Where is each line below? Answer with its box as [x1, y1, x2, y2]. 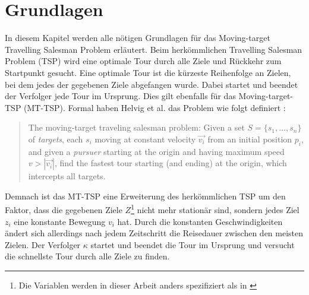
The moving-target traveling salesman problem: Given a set [28, 121, 245, 134]
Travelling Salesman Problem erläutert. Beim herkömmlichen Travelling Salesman [5, 43, 302, 55]
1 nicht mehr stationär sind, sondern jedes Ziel [131, 202, 299, 216]
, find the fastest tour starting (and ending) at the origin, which [55, 157, 287, 169]
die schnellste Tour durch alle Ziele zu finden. [5, 250, 170, 262]
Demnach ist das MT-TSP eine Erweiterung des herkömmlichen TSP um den [5, 189, 286, 202]
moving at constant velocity [94, 132, 196, 145]
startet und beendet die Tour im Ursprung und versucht [90, 238, 295, 250]
